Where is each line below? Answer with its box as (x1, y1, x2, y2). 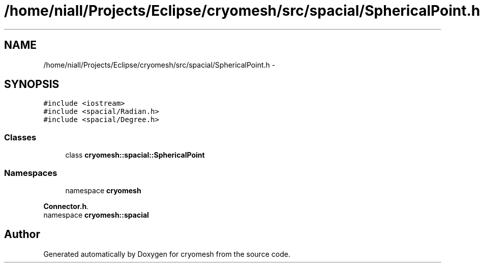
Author (4, 228, 40, 241)
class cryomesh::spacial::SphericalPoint (65, 151, 205, 160)
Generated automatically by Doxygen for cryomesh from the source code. (43, 249, 290, 258)
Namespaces (4, 167, 57, 178)
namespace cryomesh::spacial (43, 210, 149, 219)
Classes (4, 132, 37, 142)
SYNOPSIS (4, 78, 59, 91)
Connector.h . (43, 201, 89, 211)
